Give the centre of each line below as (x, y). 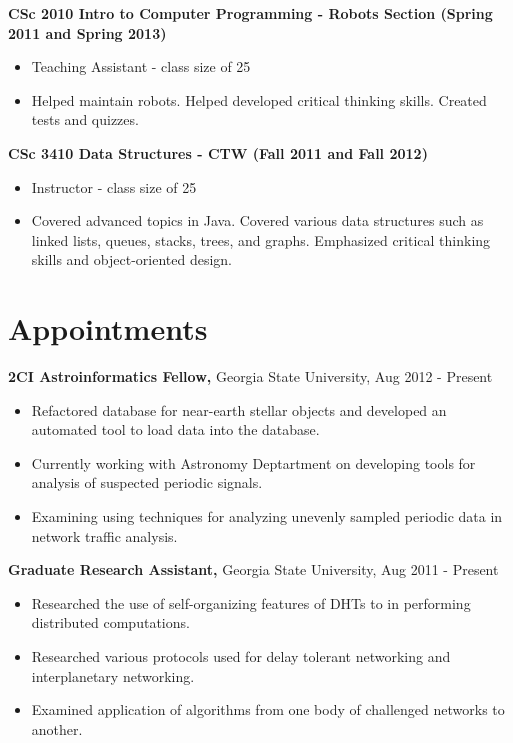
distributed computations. (110, 622)
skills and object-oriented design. (131, 259)
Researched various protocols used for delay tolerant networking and (241, 656)
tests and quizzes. (85, 119)
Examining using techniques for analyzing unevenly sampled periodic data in (267, 516)
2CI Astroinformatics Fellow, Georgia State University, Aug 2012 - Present (250, 376)
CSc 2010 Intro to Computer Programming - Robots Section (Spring (250, 13)
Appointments (108, 328)
